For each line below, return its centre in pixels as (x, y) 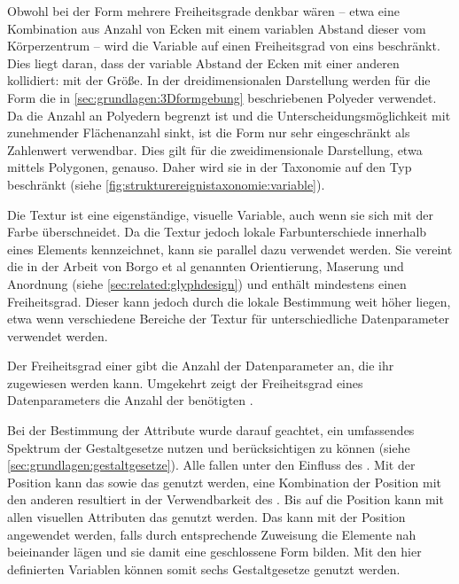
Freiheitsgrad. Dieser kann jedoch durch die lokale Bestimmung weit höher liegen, (229, 301)
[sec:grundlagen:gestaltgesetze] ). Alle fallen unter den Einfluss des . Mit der (211, 465)
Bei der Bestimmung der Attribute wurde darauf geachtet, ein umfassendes (211, 430)
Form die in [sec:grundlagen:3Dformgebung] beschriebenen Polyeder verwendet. (222, 97)
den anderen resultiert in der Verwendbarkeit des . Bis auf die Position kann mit (226, 499)
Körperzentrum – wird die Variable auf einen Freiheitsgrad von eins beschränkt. (224, 46)
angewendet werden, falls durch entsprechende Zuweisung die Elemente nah (212, 534)
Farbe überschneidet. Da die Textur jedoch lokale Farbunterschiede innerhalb (217, 232)
